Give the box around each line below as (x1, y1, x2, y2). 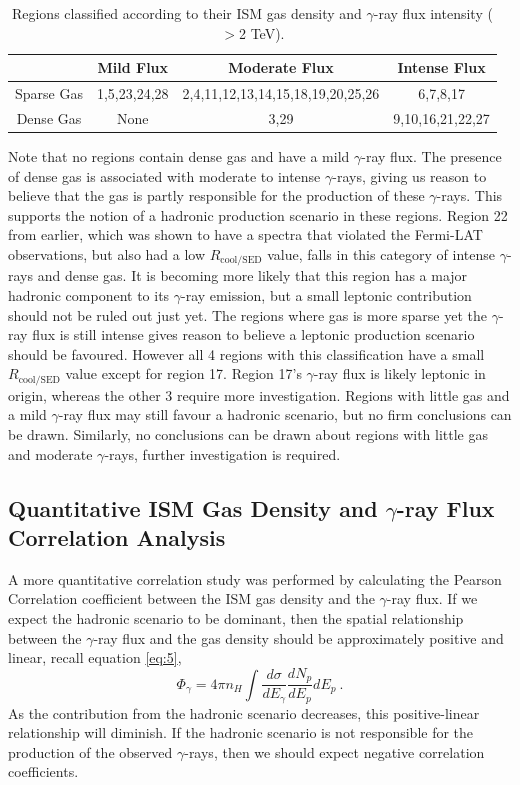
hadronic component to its (8, 284, 170, 305)
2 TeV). (238, 22, 285, 43)
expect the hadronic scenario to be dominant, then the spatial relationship (8, 607, 464, 628)
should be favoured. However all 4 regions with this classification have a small (8, 343, 485, 364)
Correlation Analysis (8, 521, 226, 552)
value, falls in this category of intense (267, 243, 496, 264)
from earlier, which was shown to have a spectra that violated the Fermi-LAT (8, 224, 483, 245)
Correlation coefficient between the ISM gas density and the (8, 588, 375, 609)
